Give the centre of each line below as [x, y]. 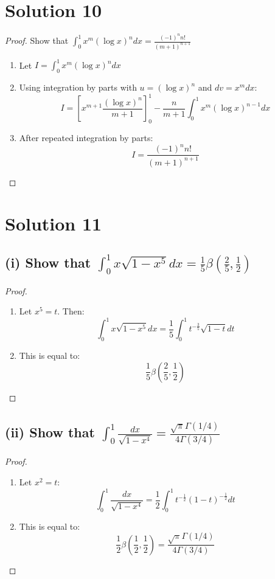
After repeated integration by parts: [86, 138]
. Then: [71, 311]
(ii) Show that [50, 432]
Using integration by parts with [78, 87]
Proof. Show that [37, 40]
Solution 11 [54, 224]
